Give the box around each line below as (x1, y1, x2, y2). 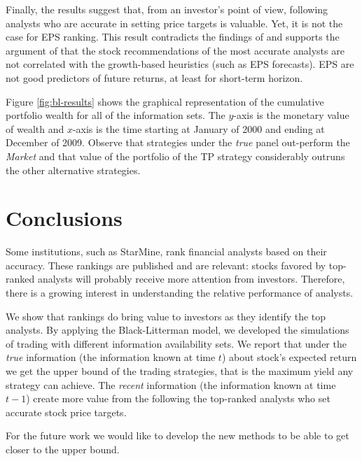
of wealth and (6, 121, 64, 136)
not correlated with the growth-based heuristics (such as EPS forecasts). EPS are (6, 57, 354, 71)
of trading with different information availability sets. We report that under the (6, 336, 347, 350)
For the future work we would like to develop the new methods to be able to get (6, 428, 349, 443)
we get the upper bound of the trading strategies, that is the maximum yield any (6, 364, 354, 378)
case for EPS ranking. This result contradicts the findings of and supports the (6, 29, 340, 44)
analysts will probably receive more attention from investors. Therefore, (37, 271, 345, 286)
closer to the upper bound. (6, 441, 120, 456)
